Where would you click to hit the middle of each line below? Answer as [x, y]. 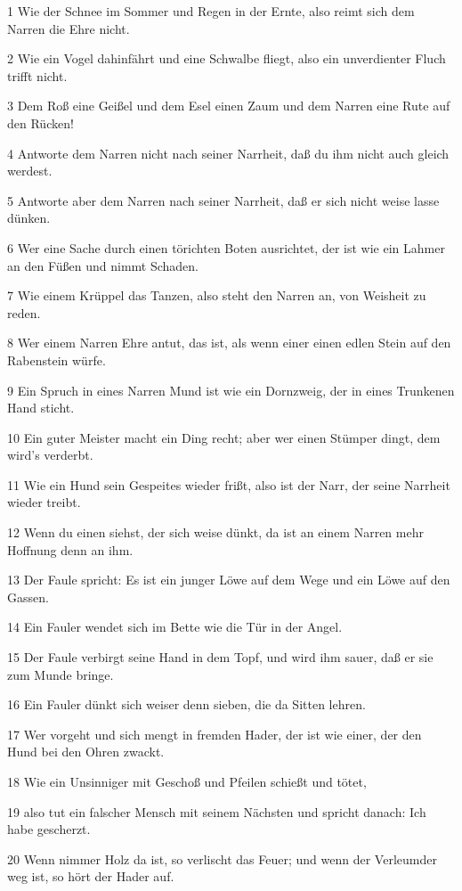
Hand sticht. [41, 408]
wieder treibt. [44, 502]
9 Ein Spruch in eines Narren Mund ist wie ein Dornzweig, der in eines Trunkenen [231, 390]
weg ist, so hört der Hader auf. [91, 876]
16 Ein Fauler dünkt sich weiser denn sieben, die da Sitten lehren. [186, 704]
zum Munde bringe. [61, 674]
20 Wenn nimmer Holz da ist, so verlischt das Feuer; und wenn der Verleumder [222, 858]
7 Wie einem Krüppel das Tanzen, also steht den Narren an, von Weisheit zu [217, 295]
